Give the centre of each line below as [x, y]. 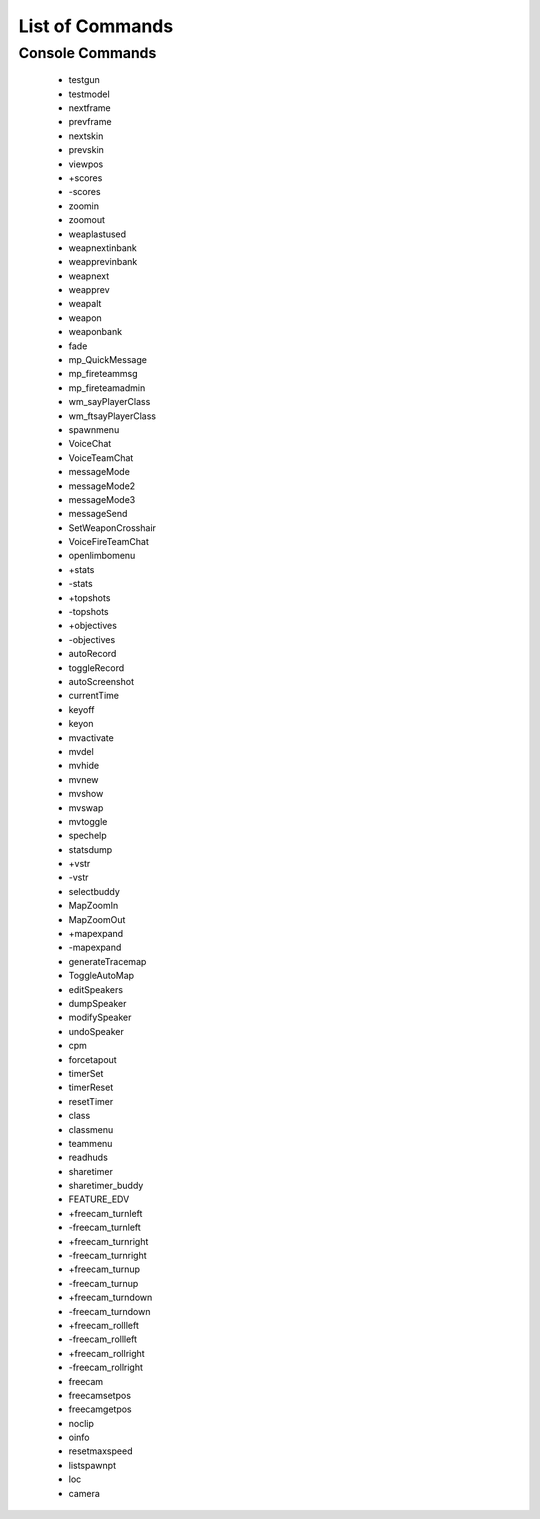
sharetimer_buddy [106, 1186]
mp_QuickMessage [107, 360]
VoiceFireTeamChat [108, 542]
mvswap [86, 807]
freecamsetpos [100, 1395]
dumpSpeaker [97, 1003]
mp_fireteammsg [103, 374]
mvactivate [91, 737]
